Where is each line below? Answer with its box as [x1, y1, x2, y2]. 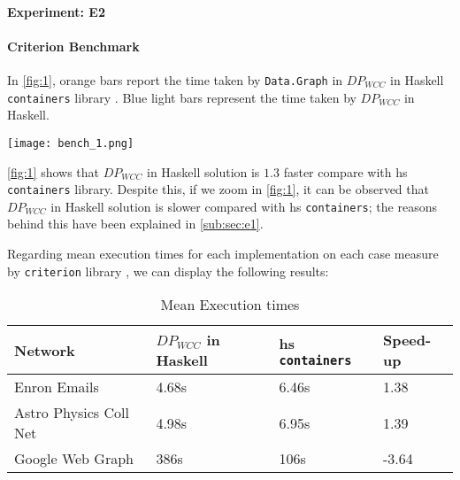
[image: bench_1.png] [7, 136, 134, 150]
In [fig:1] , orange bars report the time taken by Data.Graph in [7, 70, 343, 89]
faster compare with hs [283, 162, 408, 181]
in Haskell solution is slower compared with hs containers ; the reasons [50, 197, 437, 215]
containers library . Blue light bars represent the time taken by [7, 88, 356, 106]
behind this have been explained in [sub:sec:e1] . [7, 214, 264, 233]
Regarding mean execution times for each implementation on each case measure [7, 244, 439, 263]
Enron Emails [14, 376, 99, 398]
